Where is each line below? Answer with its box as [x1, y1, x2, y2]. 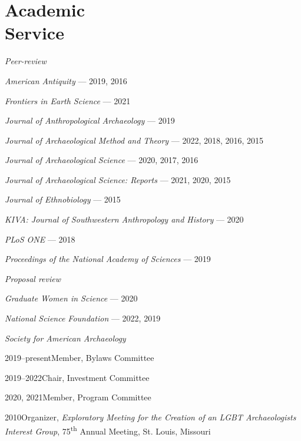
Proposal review [5, 272, 61, 284]
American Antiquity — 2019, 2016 [5, 74, 127, 87]
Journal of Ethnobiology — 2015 [5, 193, 121, 205]
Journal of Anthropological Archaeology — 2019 [5, 114, 175, 127]
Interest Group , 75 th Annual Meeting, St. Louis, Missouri [5, 423, 211, 437]
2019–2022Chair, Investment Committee [5, 371, 150, 383]
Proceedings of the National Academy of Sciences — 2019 [5, 253, 211, 265]
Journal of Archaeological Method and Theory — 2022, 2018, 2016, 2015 [5, 134, 264, 146]
